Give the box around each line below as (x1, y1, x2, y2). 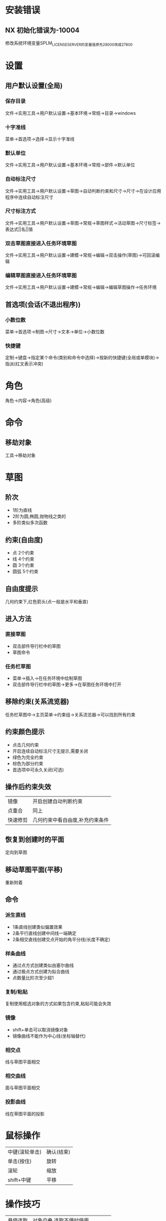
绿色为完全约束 (12, 754, 43, 760)
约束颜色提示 (5, 728, 45, 736)
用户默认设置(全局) (5, 82, 63, 90)
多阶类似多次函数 (12, 520, 48, 526)
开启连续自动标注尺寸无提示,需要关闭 (12, 748, 88, 754)
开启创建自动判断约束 (32, 798, 83, 805)
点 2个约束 (12, 550, 34, 556)
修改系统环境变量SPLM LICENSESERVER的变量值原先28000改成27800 (5, 40, 133, 47)
